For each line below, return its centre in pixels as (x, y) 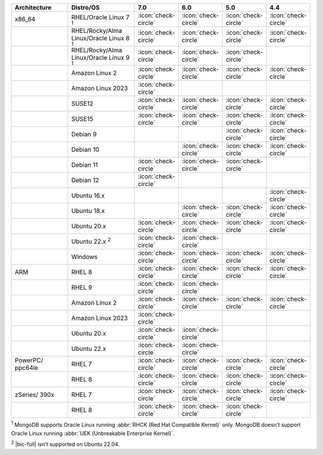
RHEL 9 (82, 288)
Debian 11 (84, 165)
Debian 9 (84, 135)
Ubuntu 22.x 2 (91, 241)
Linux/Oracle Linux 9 (100, 57)
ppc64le (26, 368)
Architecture (33, 7)
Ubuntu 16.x (88, 196)
